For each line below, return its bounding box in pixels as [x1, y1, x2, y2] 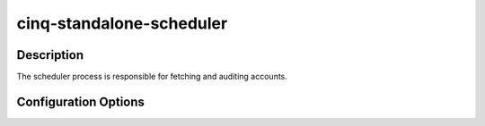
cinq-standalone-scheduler [16, 13, 228, 33]
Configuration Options [16, 94, 145, 109]
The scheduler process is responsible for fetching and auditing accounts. [16, 71, 287, 82]
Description [16, 47, 84, 63]
